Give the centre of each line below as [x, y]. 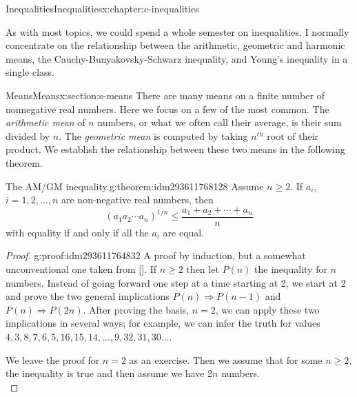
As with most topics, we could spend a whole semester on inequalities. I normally [177, 31]
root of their [293, 135]
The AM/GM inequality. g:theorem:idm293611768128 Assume [135, 186]
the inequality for [291, 268]
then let [203, 268]
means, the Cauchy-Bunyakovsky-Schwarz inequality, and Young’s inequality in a [177, 58]
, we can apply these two [267, 309]
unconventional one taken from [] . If [81, 268]
